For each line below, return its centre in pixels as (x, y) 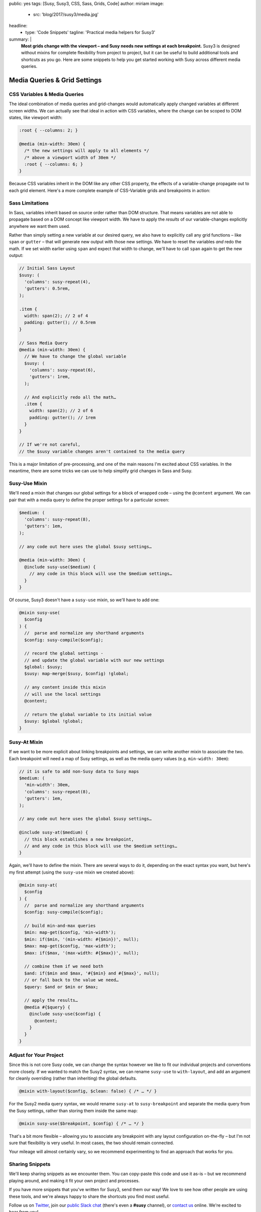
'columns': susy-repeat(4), (58, 282)
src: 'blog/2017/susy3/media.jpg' (66, 15)
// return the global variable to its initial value (88, 714)
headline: (18, 25)
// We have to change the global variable (75, 357)
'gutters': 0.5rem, (47, 289)
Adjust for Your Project (36, 1055)
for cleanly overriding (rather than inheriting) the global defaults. (73, 1078)
